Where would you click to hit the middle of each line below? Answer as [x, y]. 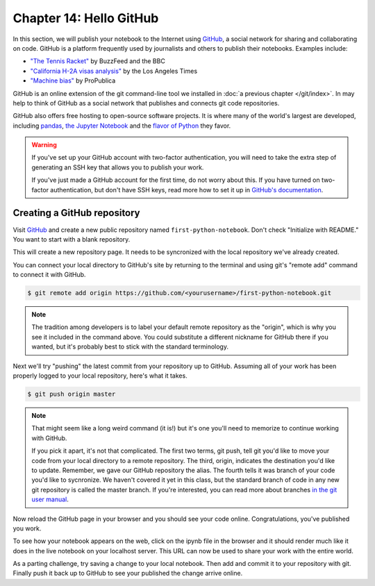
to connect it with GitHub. [49, 275]
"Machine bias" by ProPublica [73, 81]
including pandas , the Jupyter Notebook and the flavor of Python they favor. [122, 126]
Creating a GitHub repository [76, 213]
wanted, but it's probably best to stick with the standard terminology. [130, 346]
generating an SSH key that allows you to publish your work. [118, 167]
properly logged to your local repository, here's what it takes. [100, 376]
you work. [27, 528]
